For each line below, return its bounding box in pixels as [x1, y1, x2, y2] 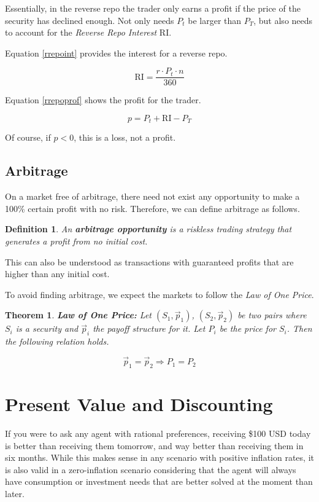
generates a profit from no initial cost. [5, 235, 148, 248]
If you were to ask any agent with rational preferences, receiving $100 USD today [5, 426, 311, 439]
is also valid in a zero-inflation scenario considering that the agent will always [5, 463, 296, 476]
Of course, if [5, 131, 51, 144]
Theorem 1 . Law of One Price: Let [5, 308, 152, 321]
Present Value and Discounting [5, 391, 273, 417]
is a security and [15, 322, 79, 335]
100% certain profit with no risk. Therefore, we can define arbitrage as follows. [5, 202, 300, 214]
